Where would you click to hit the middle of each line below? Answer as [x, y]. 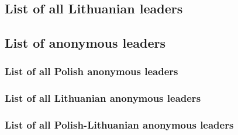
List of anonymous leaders [85, 43]
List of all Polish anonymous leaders [92, 71]
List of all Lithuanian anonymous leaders [103, 98]
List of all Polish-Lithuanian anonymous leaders [119, 125]
